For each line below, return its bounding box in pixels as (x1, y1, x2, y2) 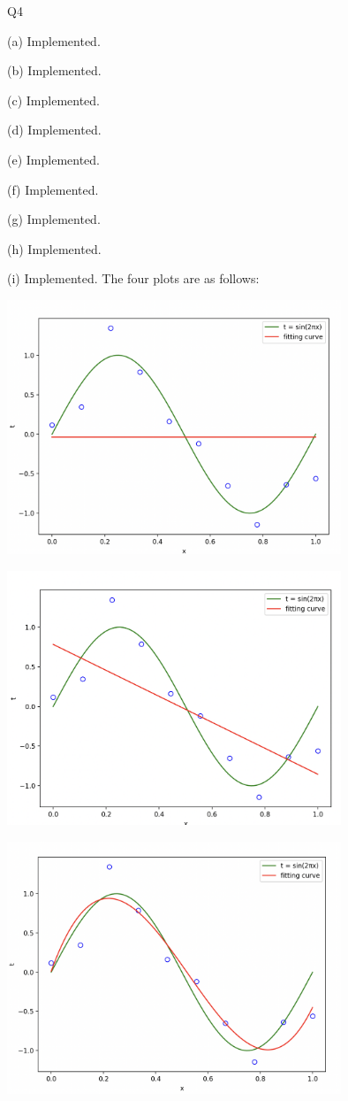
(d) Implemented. (7, 120, 102, 139)
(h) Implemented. (7, 239, 102, 258)
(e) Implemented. (7, 150, 100, 168)
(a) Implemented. (7, 31, 101, 50)
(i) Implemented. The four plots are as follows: (7, 269, 260, 288)
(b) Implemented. (7, 61, 102, 80)
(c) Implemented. (7, 90, 100, 109)
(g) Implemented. (7, 210, 101, 228)
